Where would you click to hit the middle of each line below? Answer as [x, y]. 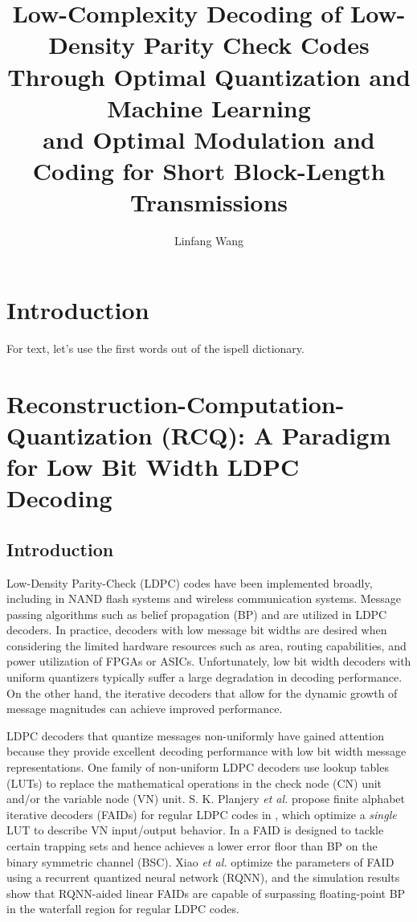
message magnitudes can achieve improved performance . [145, 709]
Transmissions [209, 202]
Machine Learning [209, 107]
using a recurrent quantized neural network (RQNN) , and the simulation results [203, 877]
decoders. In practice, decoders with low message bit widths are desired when [197, 630]
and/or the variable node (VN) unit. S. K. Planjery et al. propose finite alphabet [206, 799]
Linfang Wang [209, 241]
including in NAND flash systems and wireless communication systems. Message [204, 598]
